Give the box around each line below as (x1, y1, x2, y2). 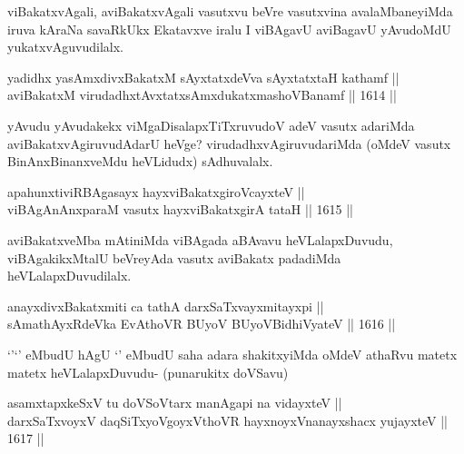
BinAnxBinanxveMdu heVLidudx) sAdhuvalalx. (7, 152, 273, 171)
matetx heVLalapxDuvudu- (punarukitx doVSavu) (7, 362, 289, 381)
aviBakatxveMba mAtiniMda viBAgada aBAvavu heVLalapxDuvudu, (7, 230, 393, 249)
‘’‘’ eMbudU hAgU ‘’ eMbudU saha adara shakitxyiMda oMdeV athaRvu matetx (7, 344, 458, 363)
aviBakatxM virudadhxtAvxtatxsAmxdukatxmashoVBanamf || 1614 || (7, 85, 397, 104)
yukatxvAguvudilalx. (7, 37, 124, 56)
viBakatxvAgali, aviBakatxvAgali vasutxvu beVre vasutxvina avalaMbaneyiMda (7, 2, 453, 20)
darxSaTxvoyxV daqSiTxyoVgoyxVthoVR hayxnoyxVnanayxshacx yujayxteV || (7, 410, 448, 429)
